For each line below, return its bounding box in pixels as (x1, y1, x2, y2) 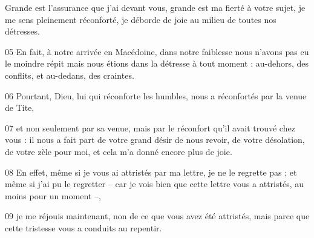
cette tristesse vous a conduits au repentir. (5, 221, 162, 234)
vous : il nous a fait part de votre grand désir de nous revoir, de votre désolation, (5, 133, 305, 146)
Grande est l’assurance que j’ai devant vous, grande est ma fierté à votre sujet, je (5, 1, 306, 13)
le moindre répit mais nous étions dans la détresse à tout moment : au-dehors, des (5, 57, 309, 70)
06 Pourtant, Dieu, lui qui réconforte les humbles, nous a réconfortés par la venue (5, 89, 307, 102)
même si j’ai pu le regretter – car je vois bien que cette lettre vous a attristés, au (5, 177, 304, 190)
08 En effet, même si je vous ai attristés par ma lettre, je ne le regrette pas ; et (5, 165, 297, 178)
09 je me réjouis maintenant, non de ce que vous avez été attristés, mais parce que (5, 210, 310, 222)
